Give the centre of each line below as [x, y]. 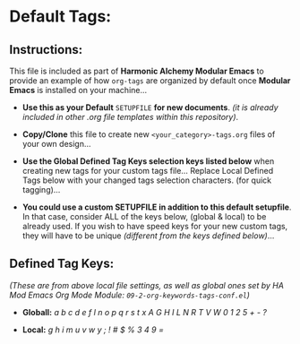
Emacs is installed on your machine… [78, 90]
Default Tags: [60, 17]
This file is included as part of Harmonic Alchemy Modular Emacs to [137, 71]
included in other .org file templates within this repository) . [130, 117]
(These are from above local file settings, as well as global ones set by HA [147, 285]
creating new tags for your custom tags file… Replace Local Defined [148, 171]
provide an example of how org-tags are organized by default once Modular [150, 81]
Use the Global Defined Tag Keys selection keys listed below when [148, 161]
